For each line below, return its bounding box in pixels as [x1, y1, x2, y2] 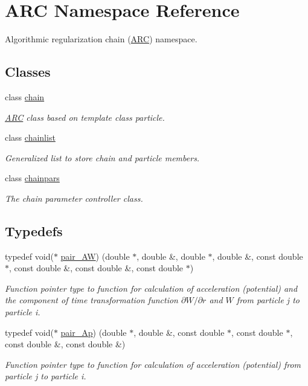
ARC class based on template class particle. [5, 111, 165, 123]
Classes [5, 62, 51, 81]
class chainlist [5, 131, 56, 144]
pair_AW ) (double [60, 249, 130, 262]
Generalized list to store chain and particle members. [5, 151, 200, 164]
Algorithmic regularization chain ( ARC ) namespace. [5, 33, 197, 45]
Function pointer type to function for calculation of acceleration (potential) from [5, 358, 301, 370]
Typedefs [5, 221, 63, 240]
